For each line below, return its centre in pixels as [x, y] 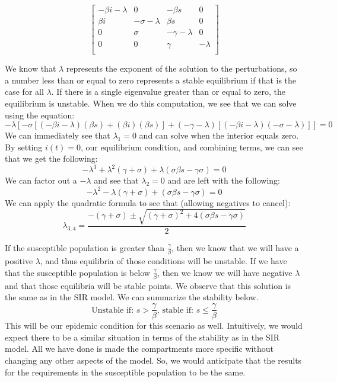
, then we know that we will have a [235, 247]
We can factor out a [41, 180]
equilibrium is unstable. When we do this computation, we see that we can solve [151, 103]
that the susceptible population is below [77, 272]
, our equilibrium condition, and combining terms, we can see [192, 147]
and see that [116, 180]
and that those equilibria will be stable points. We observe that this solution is [148, 285]
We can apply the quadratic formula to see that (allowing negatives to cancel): [148, 202]
